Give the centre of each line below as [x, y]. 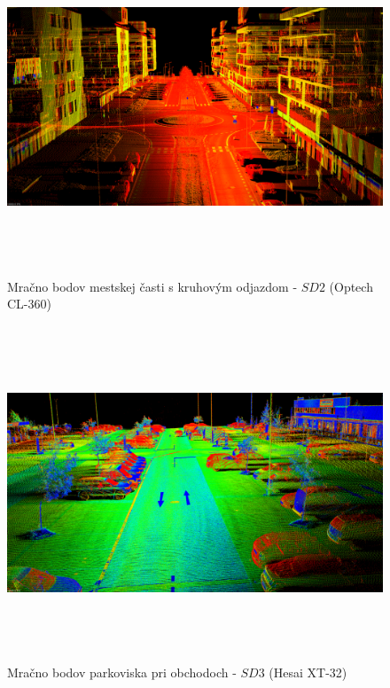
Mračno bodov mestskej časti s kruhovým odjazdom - [152, 286]
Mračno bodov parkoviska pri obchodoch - [122, 672]
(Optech [351, 286]
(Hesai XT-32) [308, 672]
